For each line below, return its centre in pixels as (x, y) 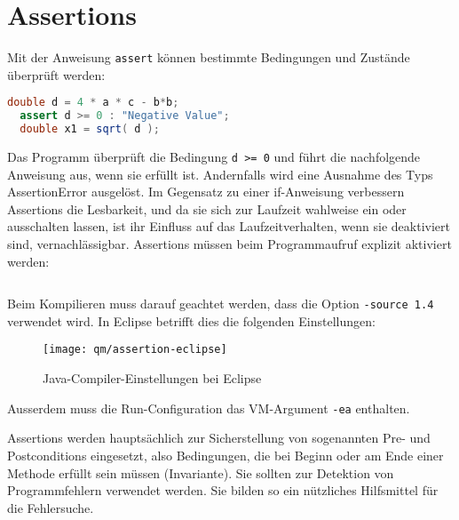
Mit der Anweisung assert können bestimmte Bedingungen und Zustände (209, 57)
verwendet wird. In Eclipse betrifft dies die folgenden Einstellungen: (191, 320)
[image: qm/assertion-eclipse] (135, 350)
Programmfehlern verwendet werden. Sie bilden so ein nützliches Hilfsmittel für (223, 490)
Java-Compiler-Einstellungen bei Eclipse (152, 378)
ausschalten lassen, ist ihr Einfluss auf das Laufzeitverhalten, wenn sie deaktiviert (229, 226)
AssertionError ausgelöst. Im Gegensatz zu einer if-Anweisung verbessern (206, 192)
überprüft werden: (56, 74)
